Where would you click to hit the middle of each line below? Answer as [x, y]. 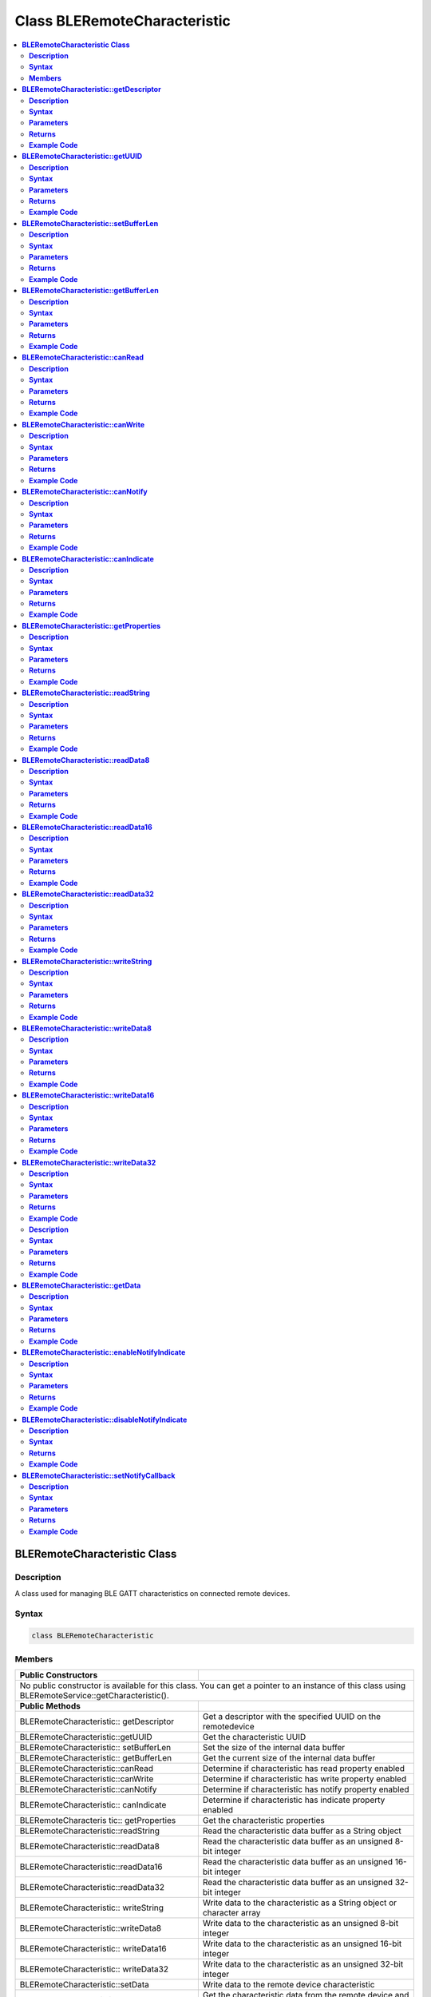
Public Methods [50, 1705]
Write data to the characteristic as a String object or [300, 1903]
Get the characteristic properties [263, 1820]
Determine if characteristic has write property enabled [304, 1779]
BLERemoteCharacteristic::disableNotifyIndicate [105, 1419]
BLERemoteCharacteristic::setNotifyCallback [99, 1475]
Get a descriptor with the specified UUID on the [292, 1716]
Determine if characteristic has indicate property [294, 1800]
